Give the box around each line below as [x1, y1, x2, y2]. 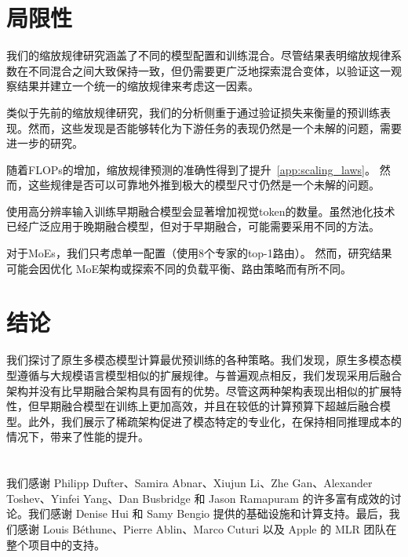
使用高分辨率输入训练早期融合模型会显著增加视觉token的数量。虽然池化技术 [6, 202, 395, 219]
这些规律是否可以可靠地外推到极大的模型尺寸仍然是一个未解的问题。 [27, 177, 380, 193]
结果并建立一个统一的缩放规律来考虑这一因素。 [16, 78, 259, 94]
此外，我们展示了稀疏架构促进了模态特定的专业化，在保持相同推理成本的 [27, 413, 402, 429]
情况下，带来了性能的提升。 [6, 428, 149, 445]
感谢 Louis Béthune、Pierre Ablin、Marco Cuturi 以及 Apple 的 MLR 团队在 [16, 520, 397, 537]
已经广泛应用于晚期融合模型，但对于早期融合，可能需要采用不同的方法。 [6, 218, 380, 235]
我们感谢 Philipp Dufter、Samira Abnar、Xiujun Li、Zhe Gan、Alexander [6, 475, 373, 491]
